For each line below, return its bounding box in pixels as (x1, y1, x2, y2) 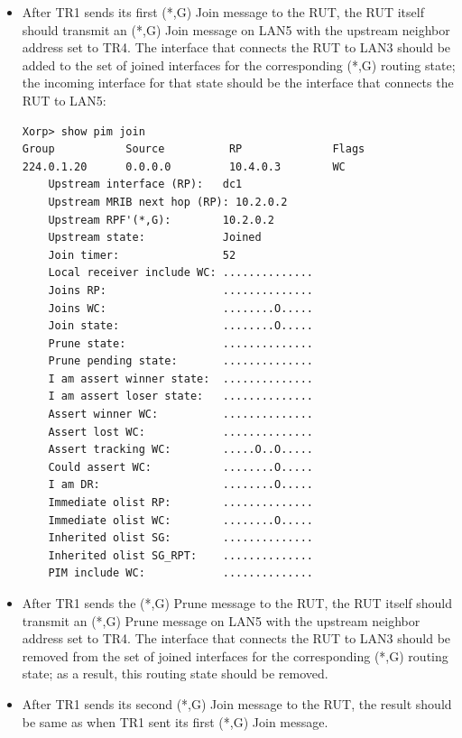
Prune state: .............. (48, 337, 313, 350)
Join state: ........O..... (48, 319, 313, 333)
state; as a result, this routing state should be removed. (22, 664, 328, 683)
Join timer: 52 (48, 248, 236, 262)
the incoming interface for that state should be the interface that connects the (22, 73, 454, 92)
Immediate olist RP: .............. (48, 496, 313, 510)
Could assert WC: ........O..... (48, 460, 313, 474)
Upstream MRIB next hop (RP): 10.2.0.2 (48, 195, 288, 208)
